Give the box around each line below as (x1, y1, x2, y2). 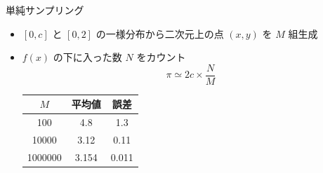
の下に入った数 (53, 50, 122, 64)
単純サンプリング (6, 3, 84, 17)
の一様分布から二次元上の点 (95, 26, 224, 41)
